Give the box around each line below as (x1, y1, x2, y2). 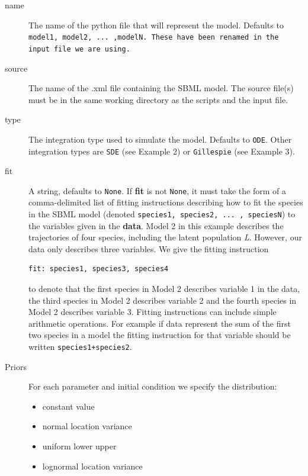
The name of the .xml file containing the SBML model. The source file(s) (28, 82, 294, 94)
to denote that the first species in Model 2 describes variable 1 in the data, (28, 282, 300, 295)
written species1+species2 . (28, 340, 132, 353)
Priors (5, 360, 27, 372)
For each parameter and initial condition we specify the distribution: (28, 380, 277, 393)
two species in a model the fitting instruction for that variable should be (28, 329, 291, 341)
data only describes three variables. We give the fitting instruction (28, 242, 269, 255)
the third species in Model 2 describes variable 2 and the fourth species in (28, 294, 297, 306)
